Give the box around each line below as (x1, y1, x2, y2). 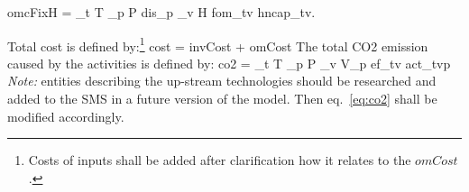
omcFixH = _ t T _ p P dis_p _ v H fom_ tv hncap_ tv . (7, 3, 316, 21)
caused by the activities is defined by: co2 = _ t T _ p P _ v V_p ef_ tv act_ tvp (7, 53, 451, 72)
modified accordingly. (7, 106, 124, 125)
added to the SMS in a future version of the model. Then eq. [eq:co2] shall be (7, 89, 437, 108)
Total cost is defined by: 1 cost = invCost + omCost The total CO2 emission (7, 33, 428, 55)
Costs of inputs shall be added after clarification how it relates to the (28, 151, 411, 169)
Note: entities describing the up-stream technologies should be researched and (7, 71, 437, 90)
